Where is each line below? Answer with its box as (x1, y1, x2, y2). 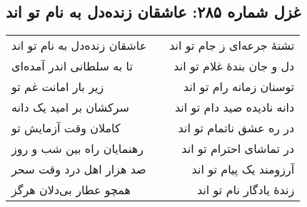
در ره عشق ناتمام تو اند (178, 120, 295, 137)
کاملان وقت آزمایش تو (11, 120, 121, 137)
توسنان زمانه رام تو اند (183, 78, 295, 95)
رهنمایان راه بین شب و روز (11, 140, 144, 157)
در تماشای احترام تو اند (181, 140, 295, 157)
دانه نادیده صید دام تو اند (174, 99, 295, 116)
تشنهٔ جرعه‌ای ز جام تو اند (169, 37, 295, 54)
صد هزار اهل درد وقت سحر (11, 161, 146, 178)
